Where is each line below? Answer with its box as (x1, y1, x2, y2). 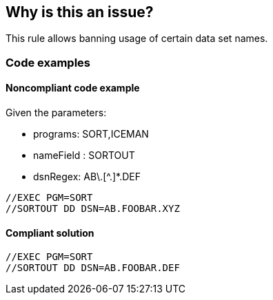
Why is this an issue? (6, 3, 154, 21)
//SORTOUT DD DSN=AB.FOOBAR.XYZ (6, 203, 180, 215)
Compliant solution (6, 226, 94, 239)
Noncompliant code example (6, 82, 140, 94)
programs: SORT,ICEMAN (33, 128, 149, 140)
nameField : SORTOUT (33, 149, 135, 162)
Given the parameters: (6, 107, 107, 119)
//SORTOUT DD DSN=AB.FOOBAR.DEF (6, 262, 180, 274)
